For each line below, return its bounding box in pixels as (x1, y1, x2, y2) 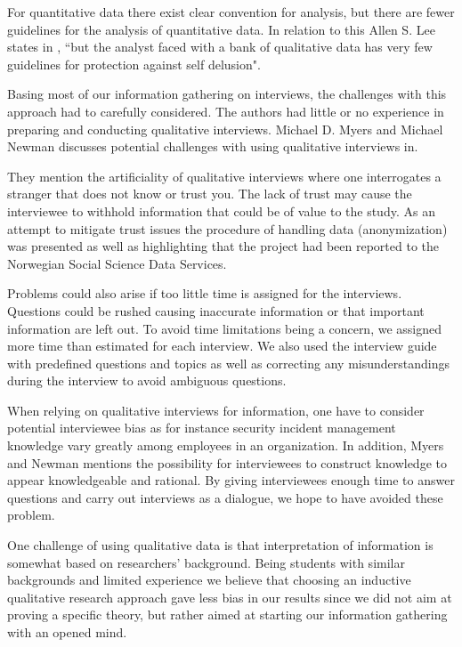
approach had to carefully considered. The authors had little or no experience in (7, 101, 444, 120)
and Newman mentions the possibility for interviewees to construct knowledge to (7, 453, 447, 472)
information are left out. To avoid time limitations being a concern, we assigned (7, 319, 442, 337)
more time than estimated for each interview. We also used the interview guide (7, 336, 437, 355)
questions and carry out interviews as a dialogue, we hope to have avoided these (7, 488, 443, 506)
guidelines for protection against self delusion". (7, 54, 261, 73)
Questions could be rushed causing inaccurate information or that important (7, 301, 425, 319)
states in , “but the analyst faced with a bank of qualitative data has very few (7, 37, 433, 56)
